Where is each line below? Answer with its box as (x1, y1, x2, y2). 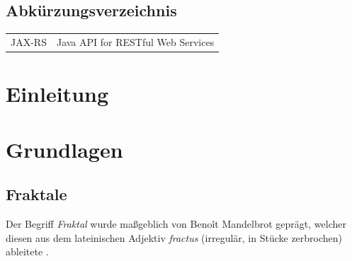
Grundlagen (6, 134, 123, 163)
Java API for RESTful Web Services (56, 34, 215, 49)
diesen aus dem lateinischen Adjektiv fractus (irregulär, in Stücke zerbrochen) (6, 230, 343, 245)
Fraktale (6, 183, 67, 205)
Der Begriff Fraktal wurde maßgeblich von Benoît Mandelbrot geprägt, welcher (6, 216, 346, 231)
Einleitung (6, 79, 109, 108)
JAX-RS (11, 34, 47, 49)
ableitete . (6, 244, 49, 259)
